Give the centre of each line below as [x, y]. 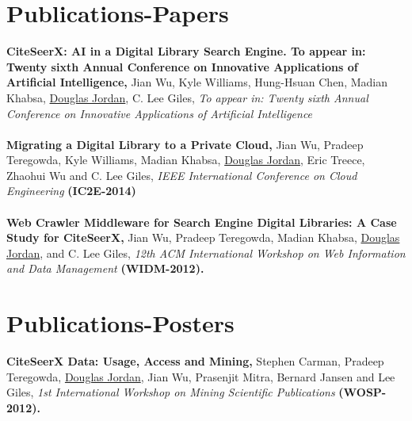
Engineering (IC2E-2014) [71, 191]
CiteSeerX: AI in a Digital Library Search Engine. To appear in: [186, 51]
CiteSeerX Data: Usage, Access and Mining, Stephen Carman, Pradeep [195, 361]
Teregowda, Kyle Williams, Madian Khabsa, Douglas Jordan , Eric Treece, [186, 160]
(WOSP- [362, 392]
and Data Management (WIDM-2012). [105, 268]
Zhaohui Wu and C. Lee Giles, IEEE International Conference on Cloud [182, 175]
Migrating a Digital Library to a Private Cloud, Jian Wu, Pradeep [185, 144]
